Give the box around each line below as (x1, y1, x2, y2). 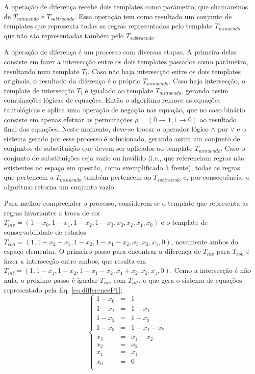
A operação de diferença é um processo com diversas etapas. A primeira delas (4, 47, 237, 57)
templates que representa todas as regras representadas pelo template (4, 21, 212, 31)
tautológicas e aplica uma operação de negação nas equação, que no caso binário (4, 104, 245, 114)
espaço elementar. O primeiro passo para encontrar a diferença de (4, 246, 201, 256)
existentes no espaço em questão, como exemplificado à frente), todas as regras (4, 162, 240, 172)
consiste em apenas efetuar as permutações (4, 114, 133, 124)
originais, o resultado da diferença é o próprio (4, 76, 141, 86)
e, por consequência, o (183, 172, 250, 182)
